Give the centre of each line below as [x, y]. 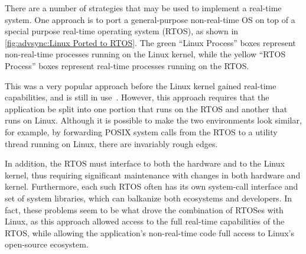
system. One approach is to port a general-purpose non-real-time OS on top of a [150, 19]
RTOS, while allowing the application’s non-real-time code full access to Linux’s [149, 232]
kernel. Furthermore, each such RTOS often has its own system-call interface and [152, 186]
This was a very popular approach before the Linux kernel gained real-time [141, 85]
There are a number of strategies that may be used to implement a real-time [143, 8]
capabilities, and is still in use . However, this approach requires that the [137, 97]
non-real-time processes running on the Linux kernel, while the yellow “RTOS [145, 54]
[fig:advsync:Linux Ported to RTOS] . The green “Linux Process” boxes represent [150, 42]
